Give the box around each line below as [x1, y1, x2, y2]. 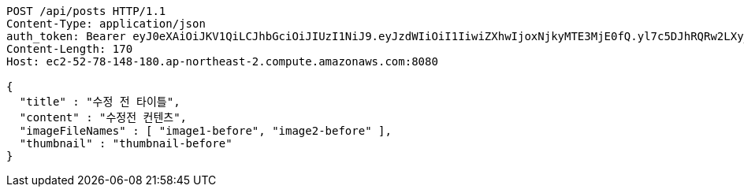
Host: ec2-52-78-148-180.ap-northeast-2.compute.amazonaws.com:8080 [6, 55, 438, 68]
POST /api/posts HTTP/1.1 [6, 5, 166, 17]
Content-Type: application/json [6, 17, 206, 30]
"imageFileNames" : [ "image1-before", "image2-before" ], [19, 124, 392, 137]
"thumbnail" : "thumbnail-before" [19, 137, 232, 150]
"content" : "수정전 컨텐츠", [19, 111, 187, 124]
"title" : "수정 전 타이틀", [19, 95, 180, 108]
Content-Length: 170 [6, 43, 133, 55]
